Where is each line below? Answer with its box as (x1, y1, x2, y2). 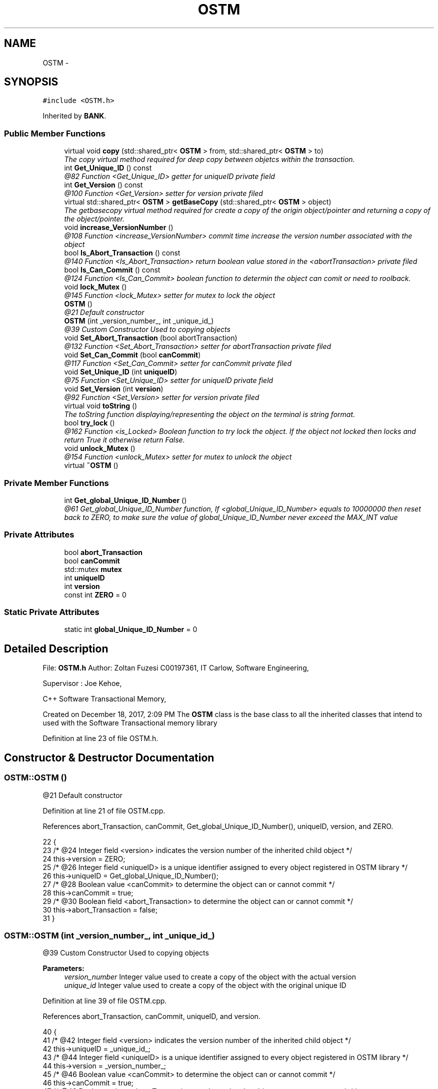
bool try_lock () (64, 418, 115, 427)
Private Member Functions (4, 477, 109, 488)
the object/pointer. (64, 214, 124, 223)
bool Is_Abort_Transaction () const (64, 248, 180, 257)
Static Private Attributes (4, 607, 99, 617)
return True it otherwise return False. (64, 435, 185, 444)
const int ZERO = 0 (64, 590, 126, 599)
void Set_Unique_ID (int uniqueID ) (64, 367, 177, 376)
